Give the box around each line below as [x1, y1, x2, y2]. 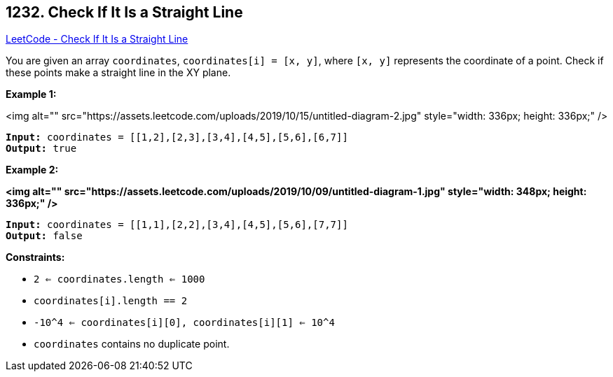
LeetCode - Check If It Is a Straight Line [6, 33, 188, 45]
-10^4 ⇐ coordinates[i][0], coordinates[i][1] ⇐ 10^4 [34, 317, 335, 329]
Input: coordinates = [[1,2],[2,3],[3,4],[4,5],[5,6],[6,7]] [6, 131, 348, 143]
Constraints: [6, 251, 65, 264]
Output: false [6, 230, 83, 242]
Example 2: [6, 164, 59, 176]
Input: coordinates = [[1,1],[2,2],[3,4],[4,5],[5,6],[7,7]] [6, 219, 348, 231]
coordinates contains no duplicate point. [34, 338, 230, 350]
